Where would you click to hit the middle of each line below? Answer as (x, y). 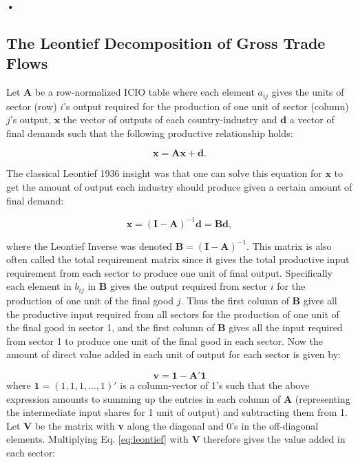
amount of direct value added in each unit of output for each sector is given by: (173, 354)
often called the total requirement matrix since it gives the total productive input (178, 259)
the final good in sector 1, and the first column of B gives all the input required (175, 327)
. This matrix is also (289, 245)
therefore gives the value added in (274, 439)
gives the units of (308, 92)
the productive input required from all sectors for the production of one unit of (173, 314)
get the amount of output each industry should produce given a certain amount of (179, 187)
